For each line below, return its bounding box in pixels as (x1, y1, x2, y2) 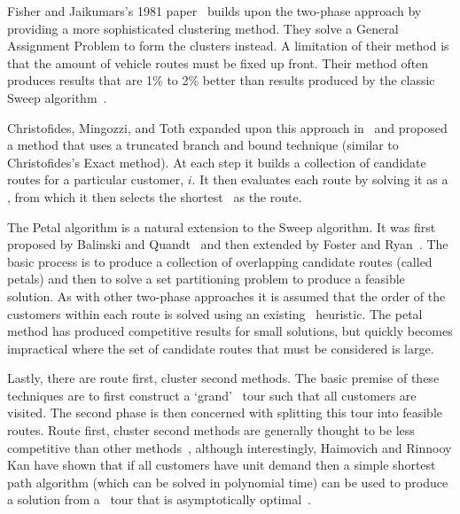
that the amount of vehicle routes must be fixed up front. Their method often (7, 53, 429, 72)
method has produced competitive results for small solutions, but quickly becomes (7, 322, 453, 340)
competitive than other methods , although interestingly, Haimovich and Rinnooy (7, 438, 452, 456)
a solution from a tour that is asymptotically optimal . (7, 490, 311, 509)
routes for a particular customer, (7, 170, 184, 189)
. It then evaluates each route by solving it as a (191, 170, 448, 189)
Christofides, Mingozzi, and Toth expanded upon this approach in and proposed (7, 118, 448, 136)
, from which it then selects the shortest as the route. (7, 187, 302, 206)
